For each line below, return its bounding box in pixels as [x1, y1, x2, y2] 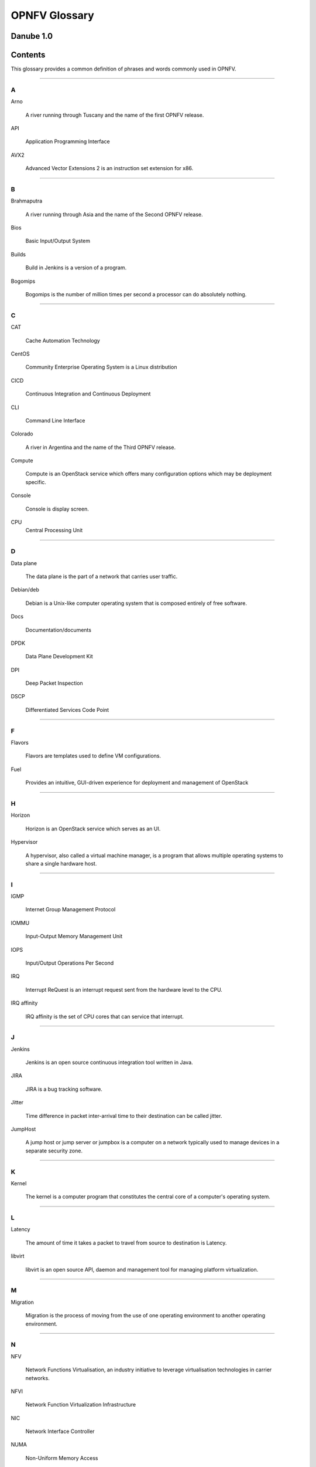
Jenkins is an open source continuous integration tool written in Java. [25, 1059, 193, 1066]
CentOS [11, 350, 30, 357]
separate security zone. [25, 1147, 83, 1154]
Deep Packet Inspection [25, 680, 83, 687]
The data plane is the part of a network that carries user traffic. [25, 573, 178, 580]
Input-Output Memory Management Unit [25, 933, 123, 940]
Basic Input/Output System [25, 238, 91, 245]
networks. [25, 1374, 50, 1381]
